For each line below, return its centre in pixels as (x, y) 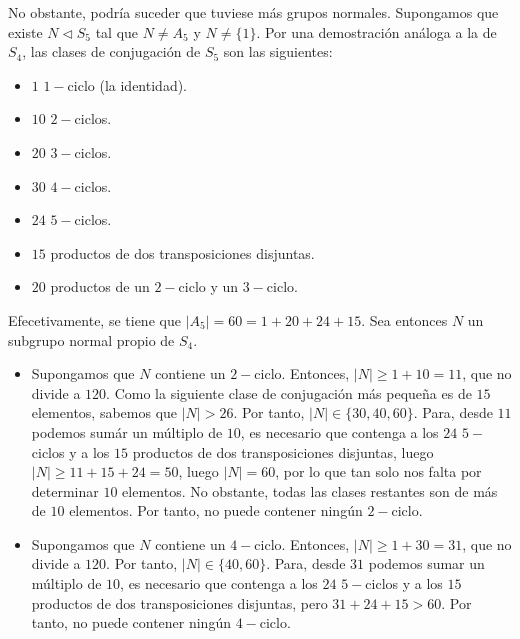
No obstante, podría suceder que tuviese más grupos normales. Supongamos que (253, 12)
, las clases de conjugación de (111, 51)
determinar (65, 490)
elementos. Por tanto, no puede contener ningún (216, 510)
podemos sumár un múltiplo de (127, 431)
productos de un (100, 286)
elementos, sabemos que (104, 412)
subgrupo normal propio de (91, 339)
